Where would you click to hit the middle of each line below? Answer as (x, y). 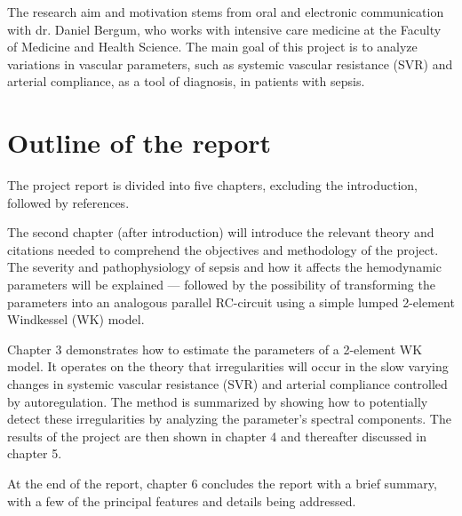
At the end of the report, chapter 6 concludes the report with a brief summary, (222, 483)
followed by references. (68, 202)
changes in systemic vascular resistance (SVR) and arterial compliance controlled (227, 384)
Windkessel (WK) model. (76, 319)
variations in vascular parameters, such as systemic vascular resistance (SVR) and (230, 64)
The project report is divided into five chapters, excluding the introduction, (213, 185)
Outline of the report (139, 143)
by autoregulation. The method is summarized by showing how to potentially (218, 401)
